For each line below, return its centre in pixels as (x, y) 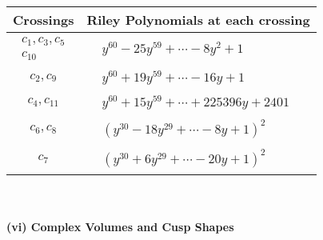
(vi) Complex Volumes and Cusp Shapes (120, 226)
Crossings (44, 20)
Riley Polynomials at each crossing (198, 20)
